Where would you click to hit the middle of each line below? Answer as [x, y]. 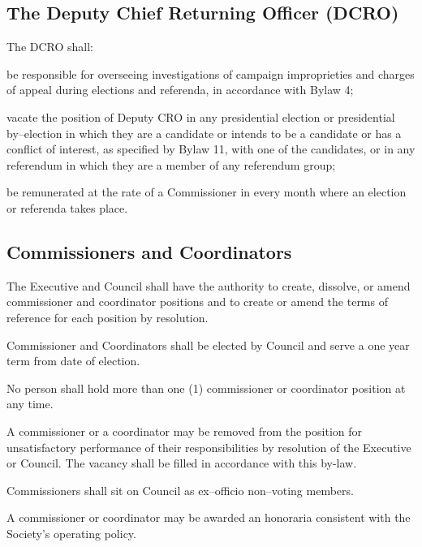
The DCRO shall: [50, 47]
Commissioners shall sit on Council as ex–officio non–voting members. [180, 490]
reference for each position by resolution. [108, 317]
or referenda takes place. [67, 207]
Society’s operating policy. [71, 533]
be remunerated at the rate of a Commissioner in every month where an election [207, 192]
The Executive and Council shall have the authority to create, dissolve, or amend [209, 285]
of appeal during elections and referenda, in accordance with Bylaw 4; [180, 90]
